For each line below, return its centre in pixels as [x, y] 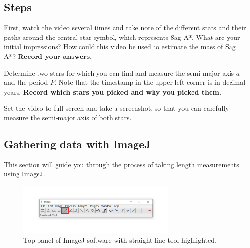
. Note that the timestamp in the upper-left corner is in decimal [150, 82]
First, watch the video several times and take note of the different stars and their [125, 28]
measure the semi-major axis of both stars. [68, 117]
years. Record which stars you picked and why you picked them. [113, 91]
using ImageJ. [25, 174]
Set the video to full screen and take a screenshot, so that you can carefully [116, 108]
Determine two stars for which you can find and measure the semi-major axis [119, 72]
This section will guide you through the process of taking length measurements [122, 164]
